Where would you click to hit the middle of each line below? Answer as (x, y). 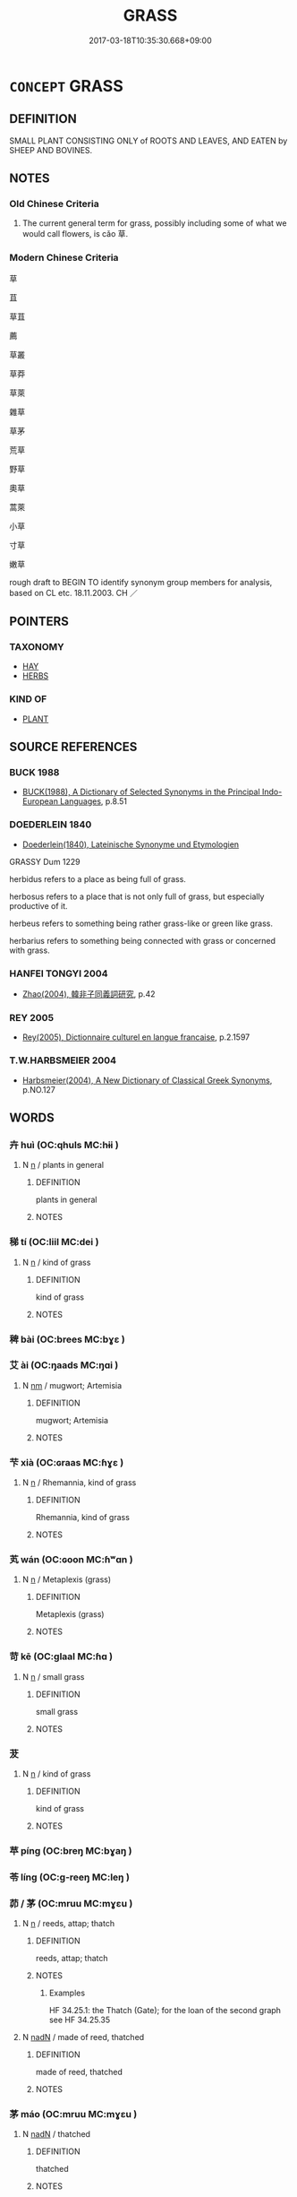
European (40, 801)
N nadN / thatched (56, 2134)
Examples (67, 1993)
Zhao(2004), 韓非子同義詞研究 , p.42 (89, 994)
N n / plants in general (63, 1165)
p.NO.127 (39, 1089)
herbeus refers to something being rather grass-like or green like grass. (141, 923)
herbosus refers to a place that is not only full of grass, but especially (137, 896)
